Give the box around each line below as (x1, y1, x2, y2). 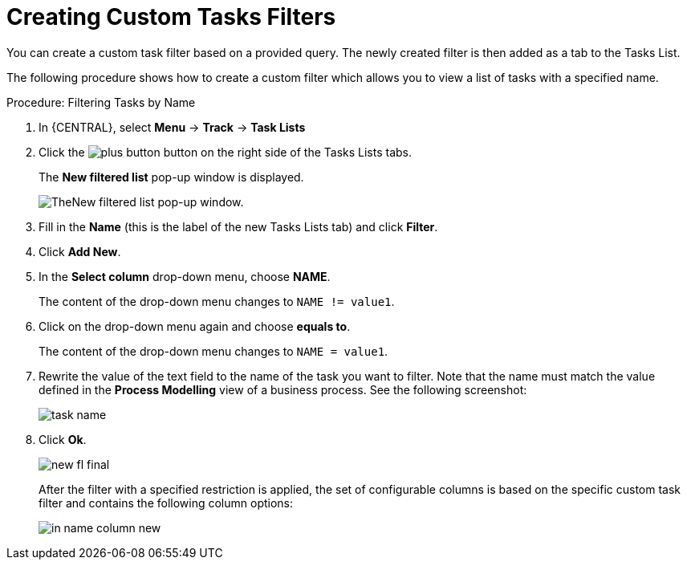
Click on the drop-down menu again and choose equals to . (39, 319, 351, 333)
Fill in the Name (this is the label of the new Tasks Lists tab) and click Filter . (39, 219, 438, 234)
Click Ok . (39, 432, 87, 446)
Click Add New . (39, 244, 121, 259)
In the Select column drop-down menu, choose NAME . (39, 269, 331, 283)
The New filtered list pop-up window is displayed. (39, 169, 304, 184)
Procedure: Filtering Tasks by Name (6, 95, 196, 109)
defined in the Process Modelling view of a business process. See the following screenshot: (39, 382, 527, 397)
